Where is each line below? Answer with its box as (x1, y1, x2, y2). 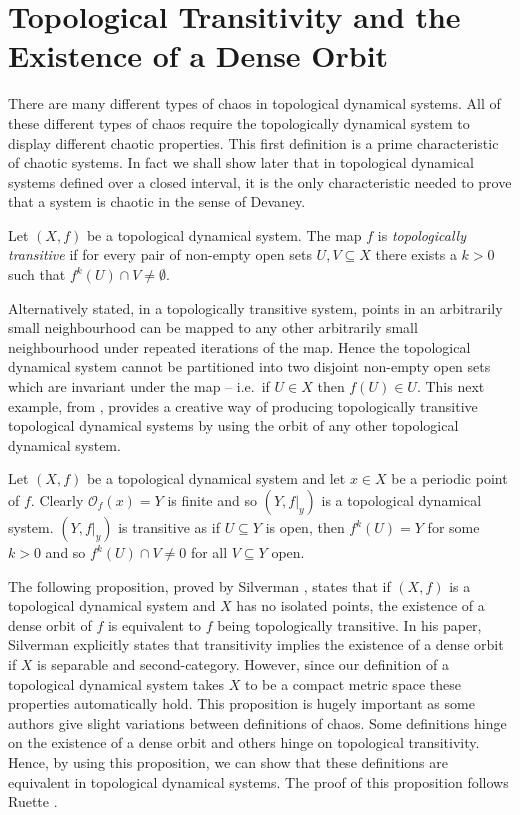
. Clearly (30, 490, 84, 510)
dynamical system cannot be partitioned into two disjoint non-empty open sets (8, 356, 491, 377)
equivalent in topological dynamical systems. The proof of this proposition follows (8, 771, 509, 792)
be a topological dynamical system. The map (86, 224, 362, 245)
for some (427, 517, 480, 537)
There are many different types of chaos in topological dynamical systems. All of (8, 93, 501, 114)
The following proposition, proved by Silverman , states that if (8, 575, 391, 596)
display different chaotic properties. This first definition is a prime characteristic (8, 132, 499, 153)
